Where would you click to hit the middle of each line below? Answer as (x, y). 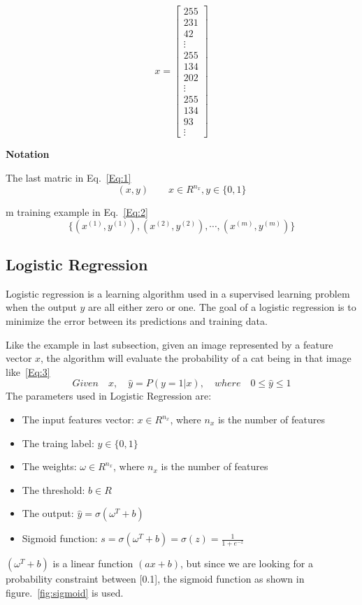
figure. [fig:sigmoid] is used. (65, 592)
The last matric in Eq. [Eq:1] (68, 177)
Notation (28, 154)
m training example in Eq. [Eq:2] (77, 212)
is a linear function (93, 563)
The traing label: (58, 443)
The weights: (49, 466)
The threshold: (53, 489)
